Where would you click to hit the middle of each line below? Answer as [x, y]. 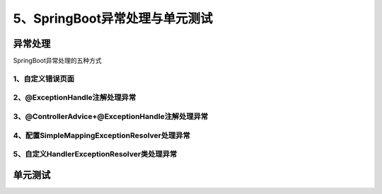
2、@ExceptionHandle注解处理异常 [75, 98]
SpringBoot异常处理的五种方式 [57, 61]
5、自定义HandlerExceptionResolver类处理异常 [95, 154]
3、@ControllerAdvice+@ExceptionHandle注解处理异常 [111, 116]
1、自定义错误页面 [44, 79]
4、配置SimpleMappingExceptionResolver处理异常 [102, 135]
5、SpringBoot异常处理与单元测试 [113, 18]
